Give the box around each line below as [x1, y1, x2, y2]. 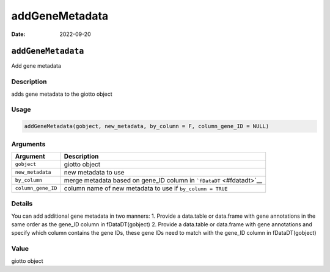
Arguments [11, 140, 46, 148]
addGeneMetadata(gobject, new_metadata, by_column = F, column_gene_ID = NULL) [24, 123, 269, 130]
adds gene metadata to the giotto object [11, 90, 112, 98]
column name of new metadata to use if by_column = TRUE [64, 184, 228, 192]
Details [11, 199, 33, 208]
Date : [11, 30, 26, 38]
